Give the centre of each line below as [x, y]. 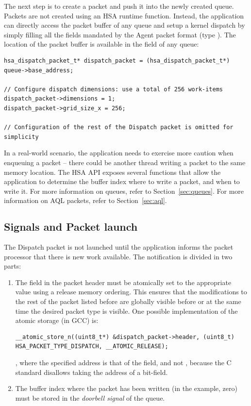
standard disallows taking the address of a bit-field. [92, 372]
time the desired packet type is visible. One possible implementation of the [126, 311]
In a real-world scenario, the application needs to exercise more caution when [119, 153]
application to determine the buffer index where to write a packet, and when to [122, 181]
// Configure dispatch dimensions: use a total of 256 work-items [114, 89]
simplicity [21, 137]
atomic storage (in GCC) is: [57, 320]
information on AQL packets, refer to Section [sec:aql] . [85, 200]
